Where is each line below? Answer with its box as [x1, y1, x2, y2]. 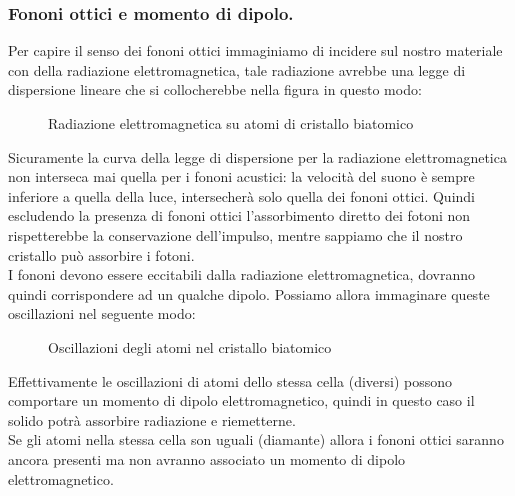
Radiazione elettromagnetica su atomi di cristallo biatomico [48, 113, 414, 133]
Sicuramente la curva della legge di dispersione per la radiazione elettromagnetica [8, 146, 507, 167]
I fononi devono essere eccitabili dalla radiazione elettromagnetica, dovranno [8, 264, 475, 285]
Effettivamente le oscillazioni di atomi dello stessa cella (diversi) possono [8, 370, 453, 391]
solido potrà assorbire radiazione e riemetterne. [8, 409, 296, 430]
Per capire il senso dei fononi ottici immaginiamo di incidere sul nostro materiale [8, 40, 503, 61]
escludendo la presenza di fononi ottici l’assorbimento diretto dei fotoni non [8, 205, 471, 226]
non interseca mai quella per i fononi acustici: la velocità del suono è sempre [8, 166, 475, 187]
